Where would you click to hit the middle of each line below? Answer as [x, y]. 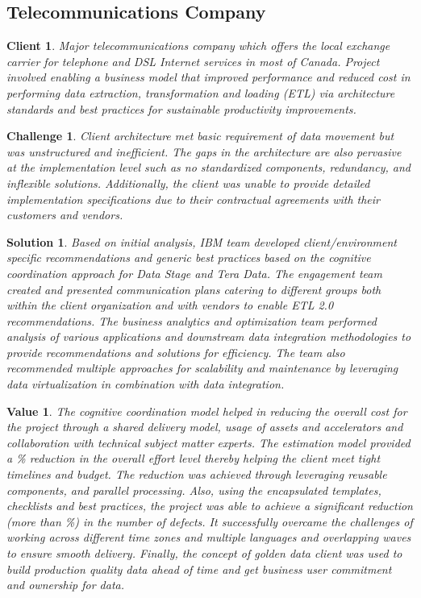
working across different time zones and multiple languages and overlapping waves [209, 537]
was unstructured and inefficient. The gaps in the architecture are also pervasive [204, 151]
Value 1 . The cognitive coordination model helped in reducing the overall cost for [207, 411]
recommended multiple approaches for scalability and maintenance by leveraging [202, 368]
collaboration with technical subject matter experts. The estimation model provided [208, 442]
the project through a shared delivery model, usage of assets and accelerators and [205, 427]
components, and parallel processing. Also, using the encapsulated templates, [194, 490]
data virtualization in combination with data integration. [146, 384]
